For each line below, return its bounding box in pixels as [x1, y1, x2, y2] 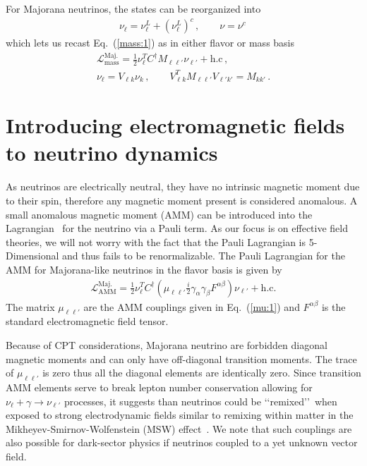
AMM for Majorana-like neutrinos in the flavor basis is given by [6, 262, 282, 276]
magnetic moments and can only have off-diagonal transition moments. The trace [6, 351, 357, 366]
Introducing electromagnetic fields [6, 111, 345, 140]
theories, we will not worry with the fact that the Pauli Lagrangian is [6, 234, 306, 249]
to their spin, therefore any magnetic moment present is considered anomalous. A [6, 192, 358, 207]
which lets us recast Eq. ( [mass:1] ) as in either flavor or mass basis [6, 35, 295, 50]
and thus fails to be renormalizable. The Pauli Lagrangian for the [61, 248, 345, 263]
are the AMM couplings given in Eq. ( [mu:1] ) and [83, 299, 300, 314]
